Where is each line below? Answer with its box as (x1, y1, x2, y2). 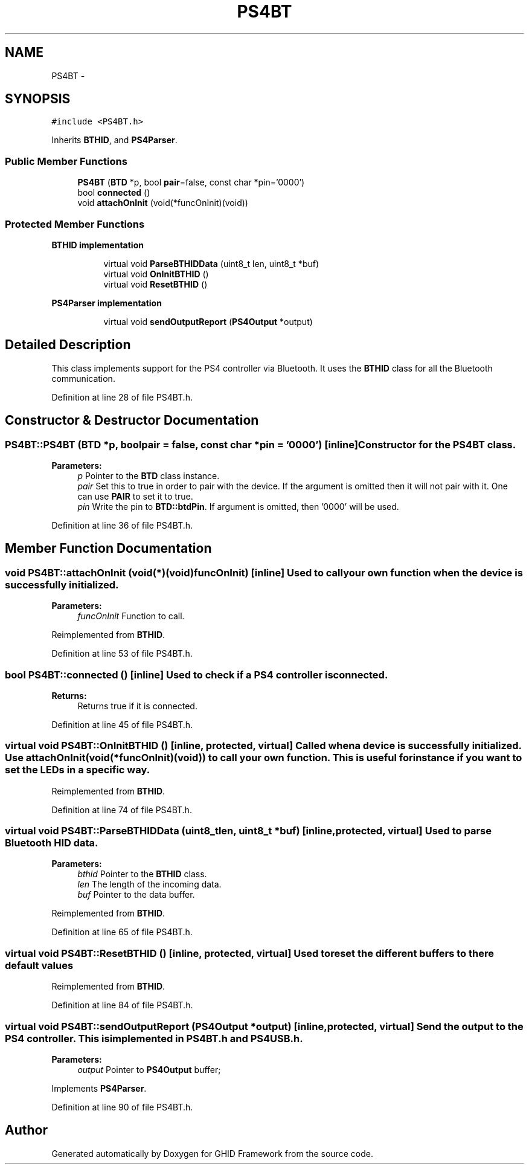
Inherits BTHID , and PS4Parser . (51, 135, 178, 146)
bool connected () (77, 187, 150, 198)
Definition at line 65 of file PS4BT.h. (51, 927, 193, 938)
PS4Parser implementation (51, 297, 162, 308)
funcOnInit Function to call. (77, 611, 185, 622)
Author (5, 1122, 48, 1138)
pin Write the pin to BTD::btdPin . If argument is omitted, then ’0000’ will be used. (77, 501, 399, 512)
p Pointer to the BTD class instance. (77, 471, 220, 481)
